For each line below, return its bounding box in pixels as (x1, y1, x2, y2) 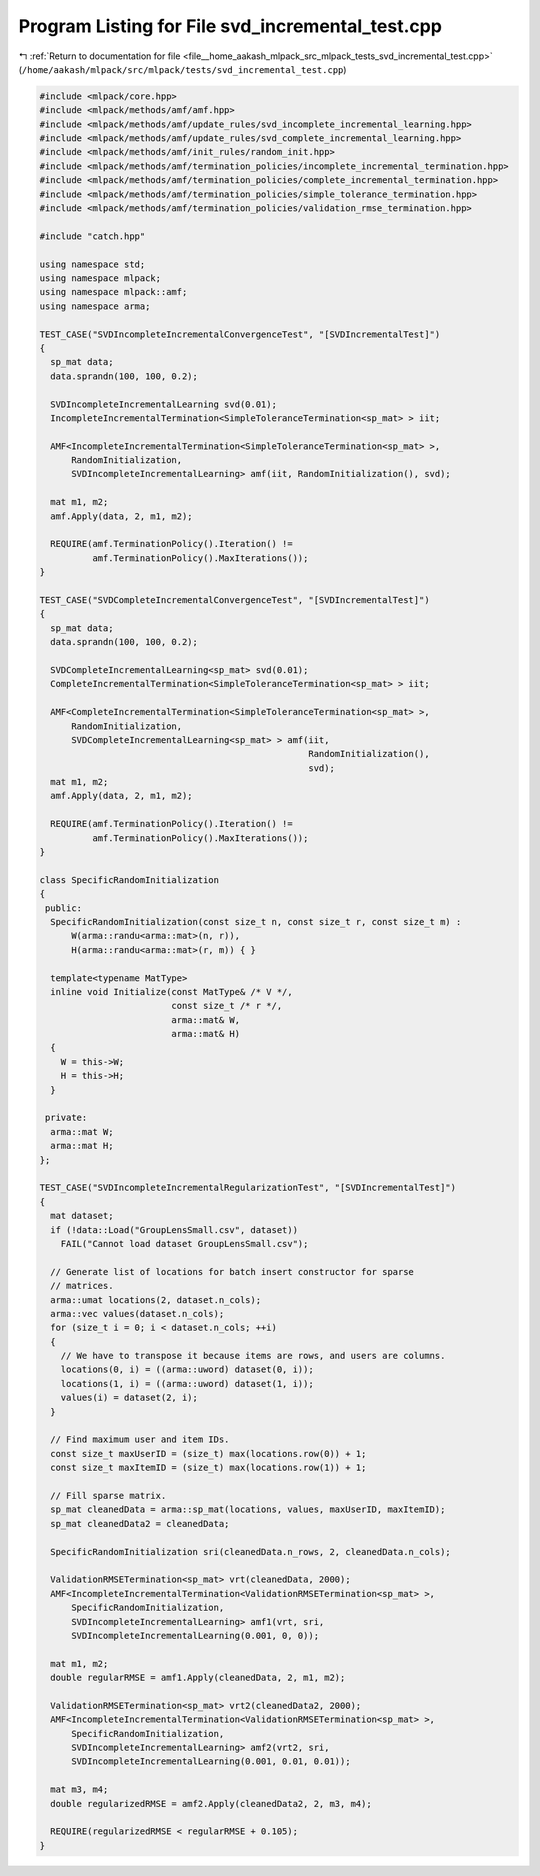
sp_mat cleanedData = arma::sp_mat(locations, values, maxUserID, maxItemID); (50, 1504, 446, 1515)
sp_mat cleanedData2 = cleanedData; (50, 1518, 230, 1529)
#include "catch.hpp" (39, 230, 146, 242)
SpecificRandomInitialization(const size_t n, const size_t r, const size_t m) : (50, 916, 462, 927)
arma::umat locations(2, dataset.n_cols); (50, 1294, 262, 1305)
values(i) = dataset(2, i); (60, 1392, 199, 1404)
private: (45, 1112, 88, 1124)
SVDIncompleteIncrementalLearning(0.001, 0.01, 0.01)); (71, 1756, 351, 1767)
